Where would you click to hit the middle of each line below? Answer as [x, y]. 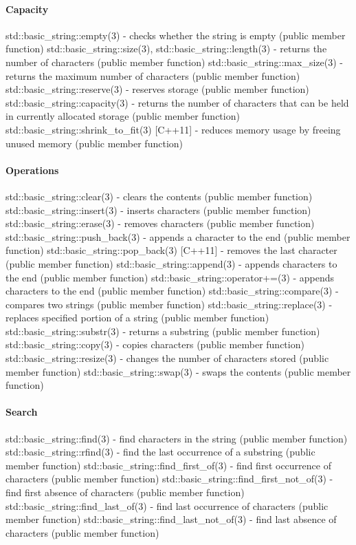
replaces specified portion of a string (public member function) [137, 318]
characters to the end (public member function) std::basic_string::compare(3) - [172, 291]
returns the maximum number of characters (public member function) [153, 75]
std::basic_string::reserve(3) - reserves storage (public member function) [157, 89]
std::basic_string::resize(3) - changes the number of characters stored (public [167, 358]
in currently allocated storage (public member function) [123, 116]
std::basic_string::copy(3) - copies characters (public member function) [155, 344]
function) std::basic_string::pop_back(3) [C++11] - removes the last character [171, 250]
